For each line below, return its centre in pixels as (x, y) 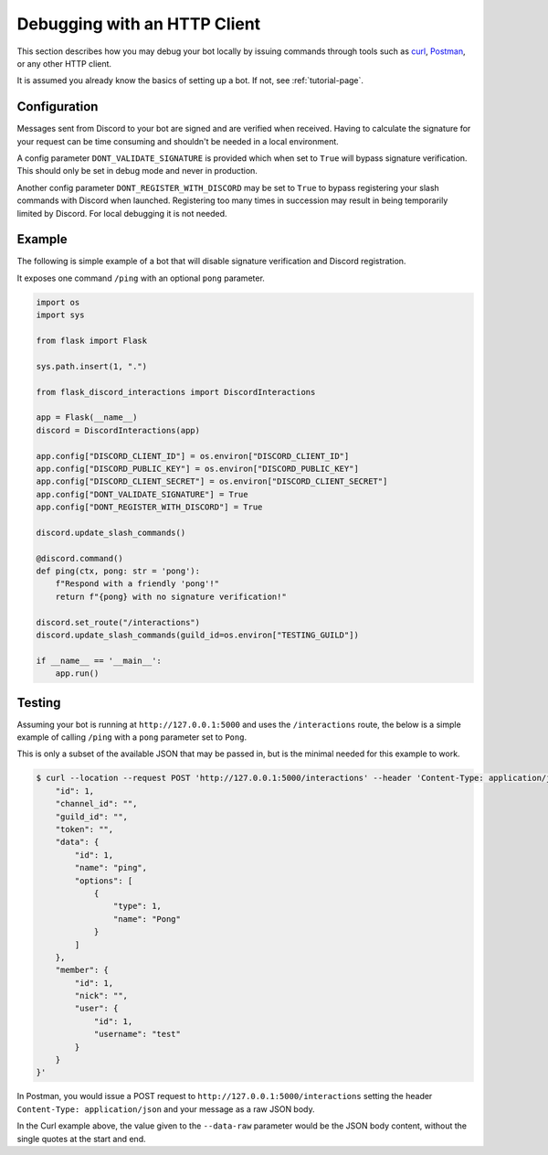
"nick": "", (101, 996)
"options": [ (104, 881)
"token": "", (84, 829)
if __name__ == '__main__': (99, 660)
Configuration (58, 107)
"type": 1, (137, 906)
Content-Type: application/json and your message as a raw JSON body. (166, 1109)
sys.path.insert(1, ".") (92, 366)
